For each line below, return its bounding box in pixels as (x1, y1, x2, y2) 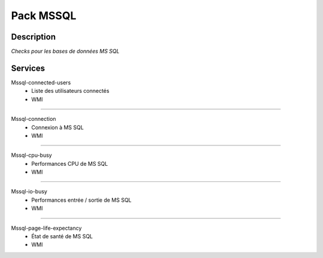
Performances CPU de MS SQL (31, 160, 108, 167)
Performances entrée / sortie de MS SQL (31, 196, 132, 204)
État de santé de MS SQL (31, 233, 93, 240)
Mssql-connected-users (11, 78, 71, 86)
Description (11, 32, 56, 42)
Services (11, 63, 45, 73)
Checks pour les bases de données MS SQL (11, 48, 120, 55)
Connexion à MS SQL (31, 123, 84, 131)
